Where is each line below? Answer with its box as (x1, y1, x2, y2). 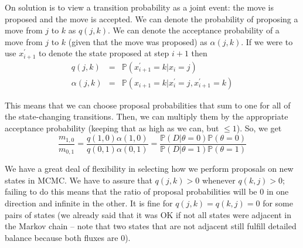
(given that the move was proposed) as (68, 35, 207, 47)
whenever (202, 174, 236, 186)
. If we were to (241, 35, 293, 47)
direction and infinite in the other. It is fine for (5, 196, 173, 209)
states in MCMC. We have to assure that (5, 174, 152, 186)
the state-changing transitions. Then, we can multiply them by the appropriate (5, 110, 288, 123)
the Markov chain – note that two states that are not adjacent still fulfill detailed (5, 220, 297, 232)
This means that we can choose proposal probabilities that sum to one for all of (5, 98, 291, 111)
